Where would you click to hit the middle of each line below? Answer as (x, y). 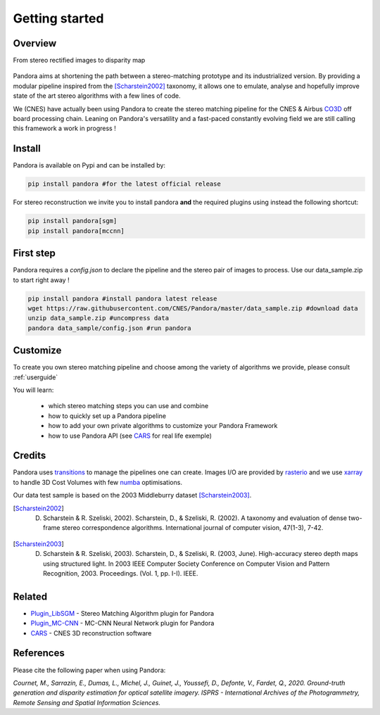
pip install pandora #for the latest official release (124, 184)
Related (30, 596)
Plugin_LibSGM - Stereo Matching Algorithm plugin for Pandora (122, 613)
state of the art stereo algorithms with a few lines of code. (97, 96)
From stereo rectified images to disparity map (79, 61)
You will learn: (33, 390)
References (39, 653)
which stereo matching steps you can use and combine (128, 406)
